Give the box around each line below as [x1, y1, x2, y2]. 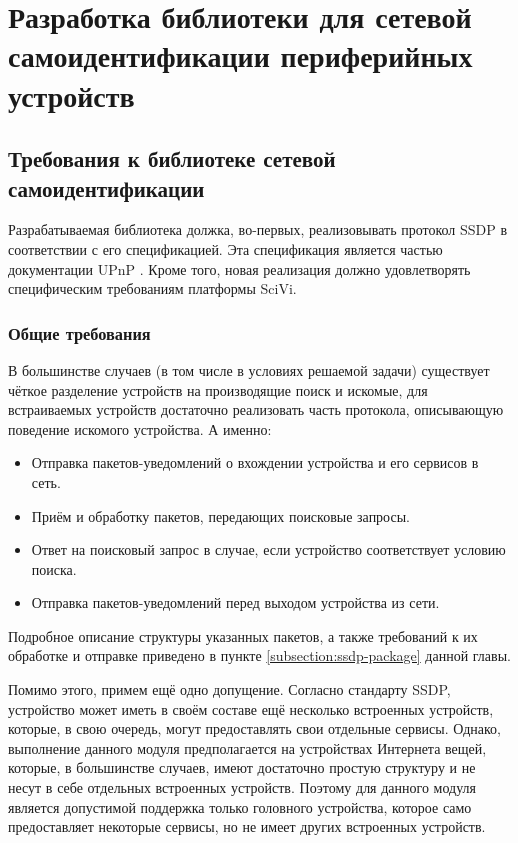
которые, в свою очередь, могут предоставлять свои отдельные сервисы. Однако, [8, 718, 501, 739]
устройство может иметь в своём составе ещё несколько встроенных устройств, [8, 698, 494, 719]
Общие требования [8, 320, 151, 345]
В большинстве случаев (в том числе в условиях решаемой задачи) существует [8, 359, 490, 380]
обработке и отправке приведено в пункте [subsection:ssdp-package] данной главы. [8, 645, 511, 666]
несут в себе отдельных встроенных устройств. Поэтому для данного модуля [8, 777, 476, 798]
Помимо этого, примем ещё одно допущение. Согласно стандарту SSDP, [8, 679, 451, 700]
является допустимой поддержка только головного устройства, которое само [8, 796, 472, 817]
